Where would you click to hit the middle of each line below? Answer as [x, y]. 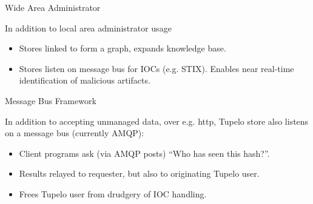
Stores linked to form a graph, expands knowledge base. [123, 48]
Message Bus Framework [51, 100]
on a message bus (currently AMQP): [75, 133]
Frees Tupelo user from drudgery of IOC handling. [113, 193]
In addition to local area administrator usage [88, 28]
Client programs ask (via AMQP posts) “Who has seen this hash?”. [144, 153]
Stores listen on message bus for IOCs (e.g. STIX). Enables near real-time [156, 68]
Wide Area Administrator [53, 7]
